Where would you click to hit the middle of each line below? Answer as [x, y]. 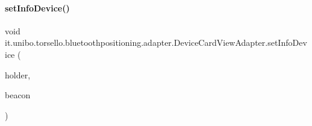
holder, [18, 74]
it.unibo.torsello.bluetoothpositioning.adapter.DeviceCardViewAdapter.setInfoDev [156, 43]
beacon [18, 95]
